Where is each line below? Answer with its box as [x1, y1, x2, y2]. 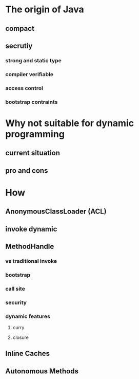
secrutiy [5, 41, 33, 50]
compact [5, 24, 35, 33]
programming [5, 128, 65, 140]
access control [5, 84, 44, 92]
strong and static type [5, 57, 62, 64]
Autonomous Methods [5, 367, 78, 375]
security [5, 299, 27, 306]
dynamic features [5, 313, 50, 320]
